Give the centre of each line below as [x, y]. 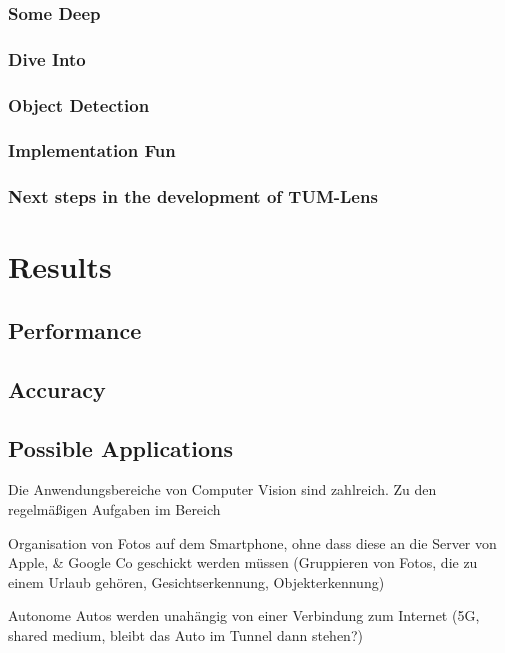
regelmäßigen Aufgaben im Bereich [114, 508]
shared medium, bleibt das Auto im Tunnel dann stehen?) [185, 634]
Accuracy [57, 388]
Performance [75, 329]
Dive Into [47, 58]
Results [60, 266]
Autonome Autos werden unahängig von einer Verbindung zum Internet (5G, [244, 615]
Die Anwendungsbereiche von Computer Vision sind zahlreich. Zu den [222, 489]
